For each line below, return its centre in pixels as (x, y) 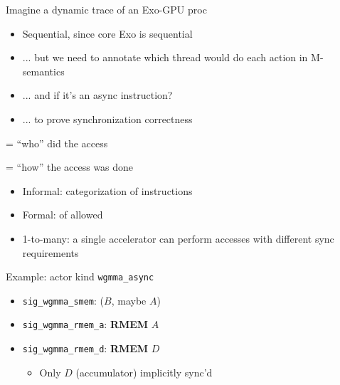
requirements (51, 252)
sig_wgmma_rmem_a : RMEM (85, 324)
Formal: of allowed (63, 215)
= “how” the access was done (70, 167)
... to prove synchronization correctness (107, 118)
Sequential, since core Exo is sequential (107, 33)
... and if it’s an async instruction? (97, 95)
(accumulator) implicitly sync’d (144, 372)
